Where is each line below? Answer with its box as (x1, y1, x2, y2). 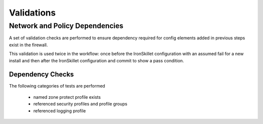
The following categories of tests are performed (9, 83, 106, 89)
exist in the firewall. (9, 42, 48, 48)
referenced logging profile (33, 107, 86, 114)
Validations (9, 7, 56, 18)
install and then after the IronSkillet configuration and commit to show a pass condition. (9, 57, 185, 63)
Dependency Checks (9, 71, 74, 79)
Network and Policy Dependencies (9, 21, 124, 30)
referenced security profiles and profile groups (33, 101, 128, 107)
